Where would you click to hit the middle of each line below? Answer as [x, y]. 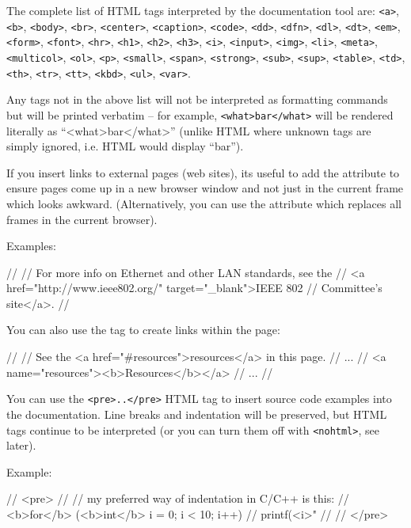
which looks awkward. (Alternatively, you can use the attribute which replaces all [204, 203]
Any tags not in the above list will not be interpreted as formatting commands [197, 99]
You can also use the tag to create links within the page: [143, 330]
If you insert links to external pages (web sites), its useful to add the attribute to [203, 172]
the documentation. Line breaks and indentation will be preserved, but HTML [197, 414]
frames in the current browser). [82, 219]
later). [21, 445]
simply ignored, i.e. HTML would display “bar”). [125, 146]
